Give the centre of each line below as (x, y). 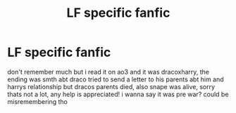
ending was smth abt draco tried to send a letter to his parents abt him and (116, 79)
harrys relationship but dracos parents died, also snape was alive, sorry (111, 86)
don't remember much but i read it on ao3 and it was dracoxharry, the (108, 72)
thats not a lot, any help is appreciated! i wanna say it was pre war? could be (118, 94)
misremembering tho (38, 101)
